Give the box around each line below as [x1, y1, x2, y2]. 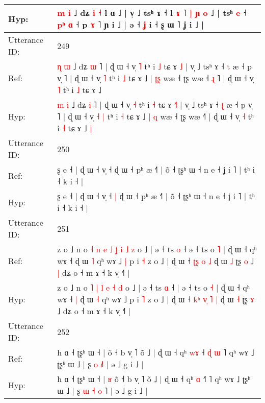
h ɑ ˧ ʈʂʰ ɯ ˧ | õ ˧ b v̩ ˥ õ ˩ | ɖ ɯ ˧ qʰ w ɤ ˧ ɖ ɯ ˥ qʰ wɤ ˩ [57, 346, 254, 358]
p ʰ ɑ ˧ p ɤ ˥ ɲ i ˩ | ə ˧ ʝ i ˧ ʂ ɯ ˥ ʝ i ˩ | [57, 18, 204, 30]
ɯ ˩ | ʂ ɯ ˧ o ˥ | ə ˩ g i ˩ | [57, 385, 148, 396]
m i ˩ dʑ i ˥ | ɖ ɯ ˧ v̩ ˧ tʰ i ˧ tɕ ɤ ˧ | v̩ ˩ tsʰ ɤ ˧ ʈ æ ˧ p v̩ [57, 99, 252, 110]
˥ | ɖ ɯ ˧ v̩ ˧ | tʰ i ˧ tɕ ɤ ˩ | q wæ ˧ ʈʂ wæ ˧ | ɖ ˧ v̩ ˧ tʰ [57, 110, 254, 122]
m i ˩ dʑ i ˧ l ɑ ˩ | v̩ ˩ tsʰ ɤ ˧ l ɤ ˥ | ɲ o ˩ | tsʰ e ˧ [57, 7, 247, 18]
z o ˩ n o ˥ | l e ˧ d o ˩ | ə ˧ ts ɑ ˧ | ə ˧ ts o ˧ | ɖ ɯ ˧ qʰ [57, 281, 250, 293]
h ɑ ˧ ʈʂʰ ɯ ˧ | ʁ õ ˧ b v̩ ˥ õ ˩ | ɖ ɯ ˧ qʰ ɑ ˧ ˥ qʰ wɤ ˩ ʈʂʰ [57, 373, 251, 385]
